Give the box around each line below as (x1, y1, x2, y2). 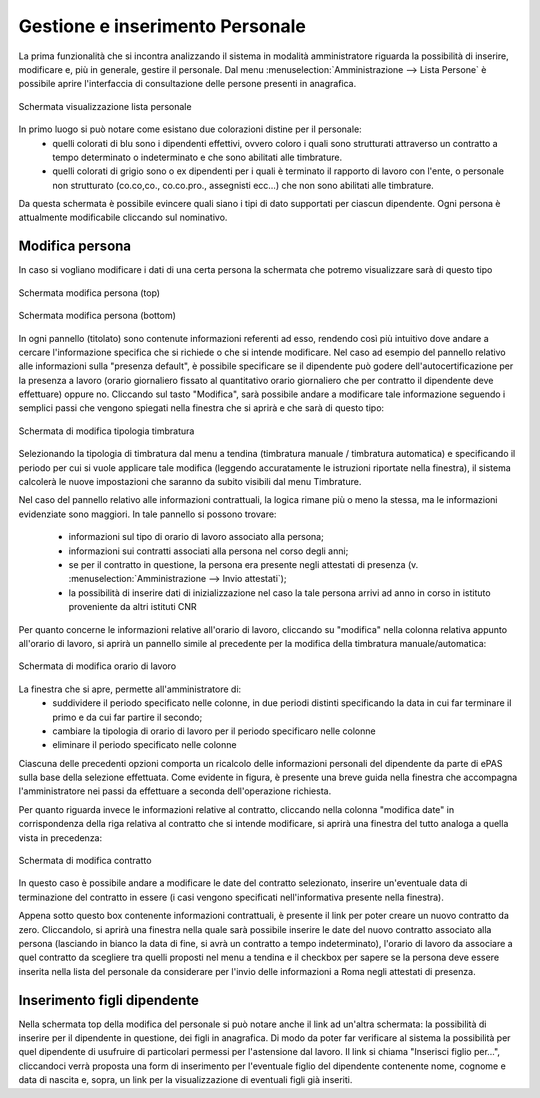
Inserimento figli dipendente (18, 991, 200, 1009)
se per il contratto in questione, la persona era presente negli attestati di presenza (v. (68, 559, 419, 570)
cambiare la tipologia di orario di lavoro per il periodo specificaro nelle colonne (52, 725, 376, 737)
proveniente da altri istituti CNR (68, 601, 197, 613)
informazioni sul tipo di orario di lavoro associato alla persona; (68, 531, 324, 543)
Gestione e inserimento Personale (18, 15, 307, 37)
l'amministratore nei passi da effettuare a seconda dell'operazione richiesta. (18, 785, 332, 797)
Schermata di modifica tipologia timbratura (18, 425, 195, 437)
